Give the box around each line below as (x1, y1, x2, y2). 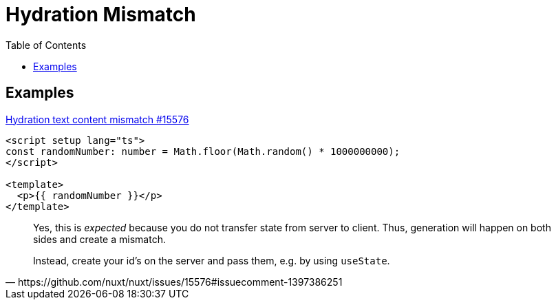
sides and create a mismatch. (33, 233, 166, 245)
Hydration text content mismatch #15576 (6, 113, 189, 125)
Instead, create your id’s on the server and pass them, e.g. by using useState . (33, 254, 390, 266)
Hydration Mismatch (6, 3, 196, 26)
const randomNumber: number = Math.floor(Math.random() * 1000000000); (6, 145, 400, 157)
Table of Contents (6, 39, 87, 51)
